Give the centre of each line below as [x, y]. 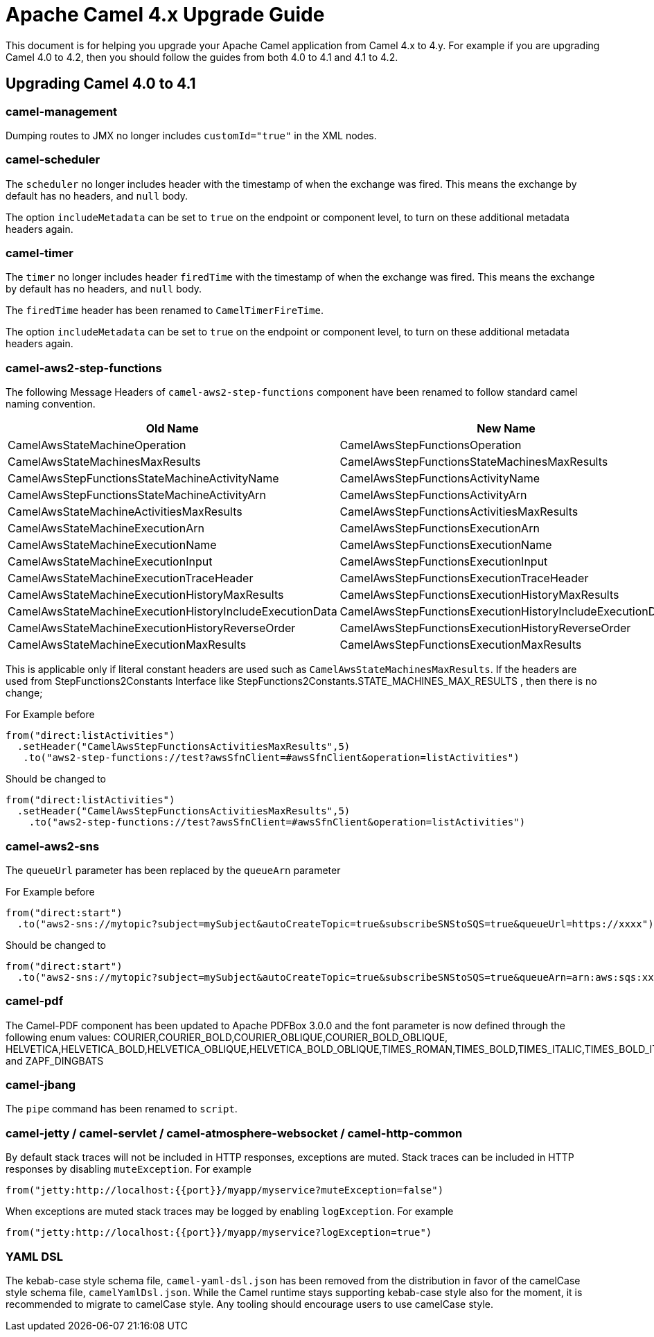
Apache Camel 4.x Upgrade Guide [165, 15]
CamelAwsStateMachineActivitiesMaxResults [125, 512]
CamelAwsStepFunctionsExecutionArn [440, 528]
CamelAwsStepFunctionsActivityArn [433, 495]
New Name [506, 429]
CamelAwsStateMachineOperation [97, 445]
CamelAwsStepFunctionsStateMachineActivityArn [137, 495]
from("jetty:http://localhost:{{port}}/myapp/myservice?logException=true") [219, 1233]
